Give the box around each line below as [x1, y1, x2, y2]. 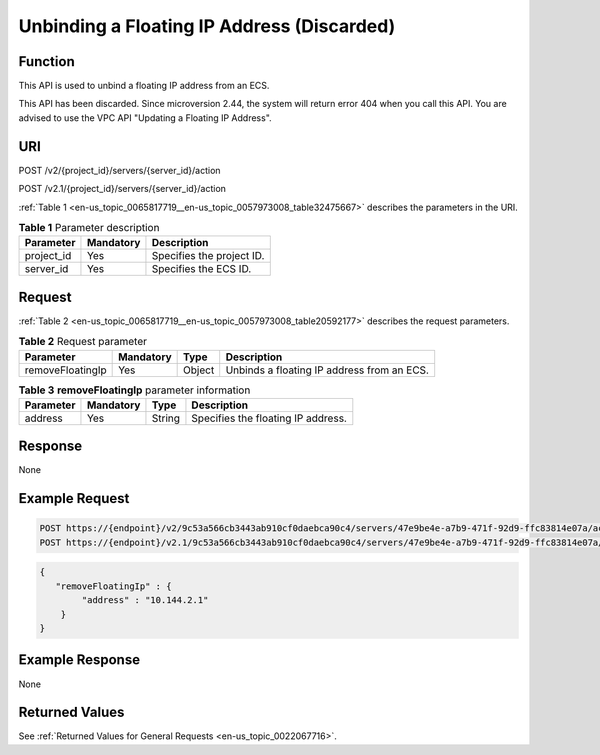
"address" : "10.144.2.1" [81, 595, 209, 606]
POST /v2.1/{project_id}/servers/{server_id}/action [18, 183, 227, 195]
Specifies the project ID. [151, 249, 265, 263]
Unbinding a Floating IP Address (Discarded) [18, 15, 396, 37]
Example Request [18, 490, 130, 507]
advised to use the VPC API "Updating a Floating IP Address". [18, 111, 272, 124]
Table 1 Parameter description [18, 221, 160, 235]
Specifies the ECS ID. [151, 262, 252, 276]
